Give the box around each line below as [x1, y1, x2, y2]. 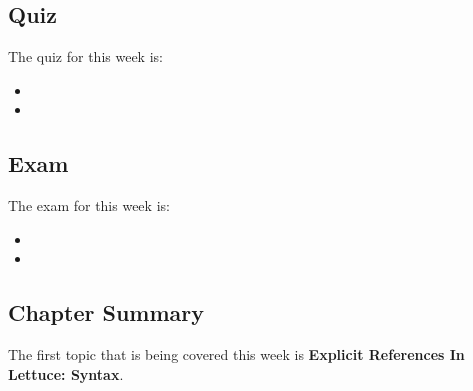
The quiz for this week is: [8, 46, 163, 67]
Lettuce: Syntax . [8, 363, 124, 384]
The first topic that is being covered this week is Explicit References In [8, 344, 465, 365]
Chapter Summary [8, 297, 204, 328]
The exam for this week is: [8, 195, 170, 216]
